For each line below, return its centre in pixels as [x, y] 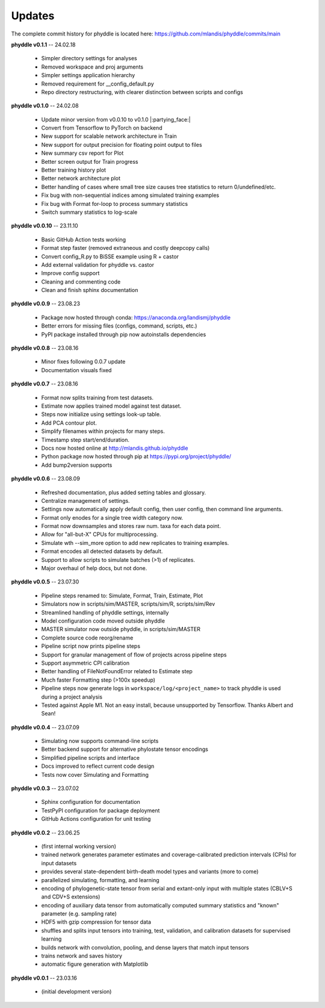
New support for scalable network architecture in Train [109, 136]
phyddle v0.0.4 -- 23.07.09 [45, 727]
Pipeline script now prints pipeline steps [91, 646]
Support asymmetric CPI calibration [85, 663]
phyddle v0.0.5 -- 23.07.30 [45, 582]
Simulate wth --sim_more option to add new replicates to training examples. [135, 543]
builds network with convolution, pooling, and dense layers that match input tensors [145, 947]
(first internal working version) [79, 846]
